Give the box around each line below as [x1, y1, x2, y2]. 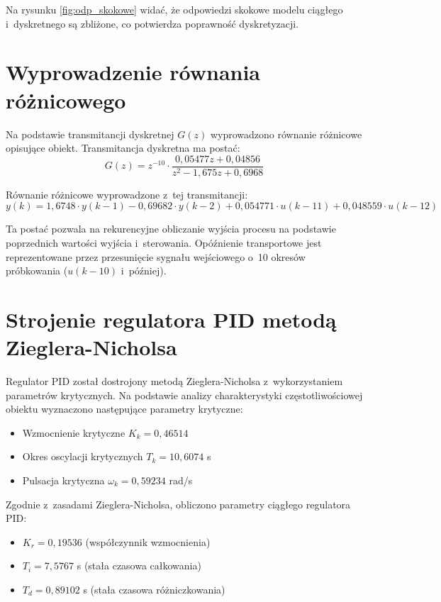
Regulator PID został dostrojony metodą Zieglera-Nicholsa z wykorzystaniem [6, 374, 343, 389]
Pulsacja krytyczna [22, 473, 105, 487]
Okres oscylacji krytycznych [22, 449, 143, 464]
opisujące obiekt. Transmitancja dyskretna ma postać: [6, 140, 240, 155]
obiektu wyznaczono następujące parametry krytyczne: [6, 401, 243, 416]
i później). [121, 263, 167, 278]
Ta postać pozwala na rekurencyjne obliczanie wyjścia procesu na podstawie [6, 221, 336, 236]
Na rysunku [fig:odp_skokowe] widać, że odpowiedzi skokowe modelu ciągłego [6, 2, 343, 16]
